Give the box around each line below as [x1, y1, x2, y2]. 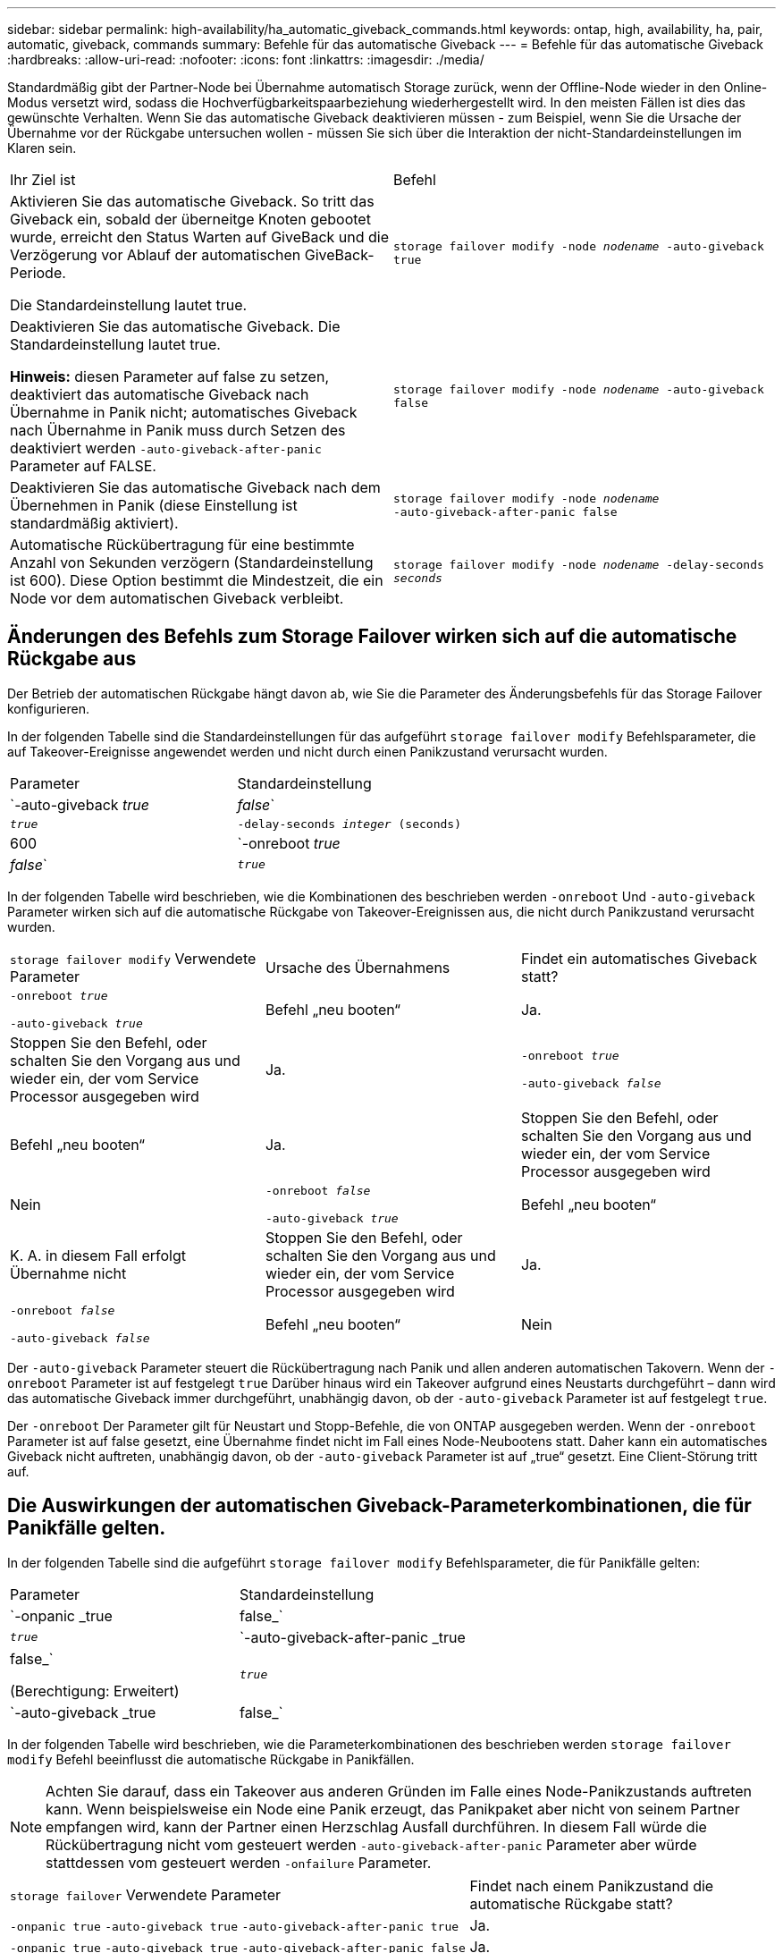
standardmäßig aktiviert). [10, 514, 179, 532]
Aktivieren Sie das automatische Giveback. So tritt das [10, 192, 375, 210]
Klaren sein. [7, 140, 77, 156]
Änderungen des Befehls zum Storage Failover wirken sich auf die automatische [7, 625, 737, 648]
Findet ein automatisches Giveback [520, 949, 757, 968]
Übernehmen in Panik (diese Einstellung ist [10, 496, 298, 514]
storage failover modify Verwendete [10, 949, 257, 968]
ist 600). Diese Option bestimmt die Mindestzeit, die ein [10, 571, 383, 589]
